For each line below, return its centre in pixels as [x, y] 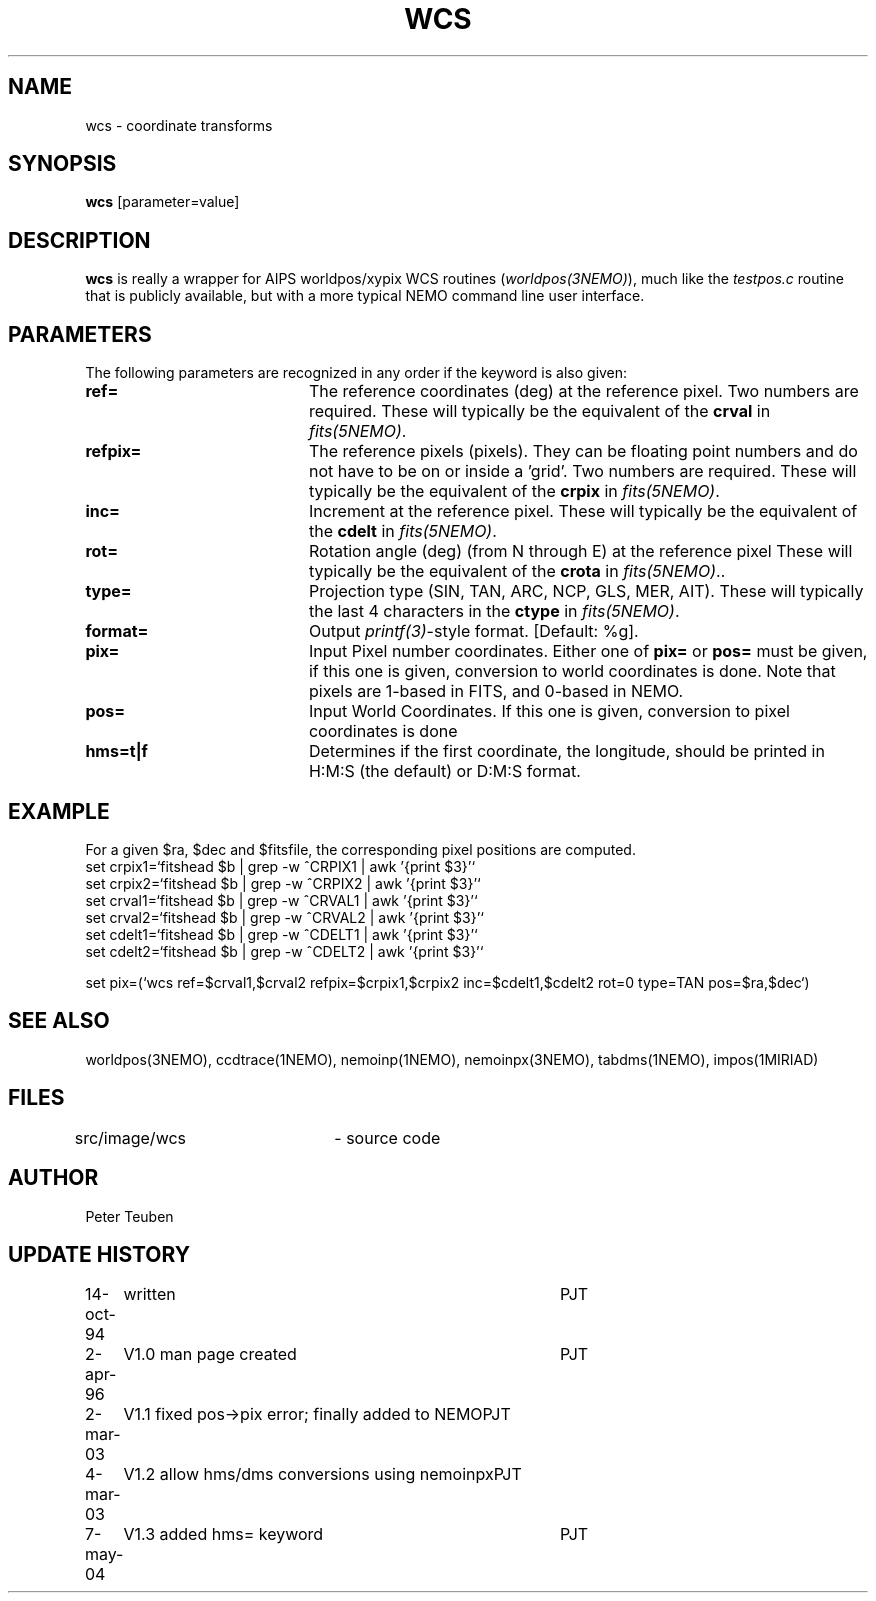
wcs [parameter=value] [162, 202]
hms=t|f [116, 751]
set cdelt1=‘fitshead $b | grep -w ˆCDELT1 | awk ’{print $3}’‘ [281, 934]
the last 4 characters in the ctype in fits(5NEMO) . [494, 611]
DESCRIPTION [79, 240]
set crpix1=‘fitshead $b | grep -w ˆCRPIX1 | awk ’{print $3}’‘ [280, 866]
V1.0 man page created [210, 1354]
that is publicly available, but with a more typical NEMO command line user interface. [365, 296]
